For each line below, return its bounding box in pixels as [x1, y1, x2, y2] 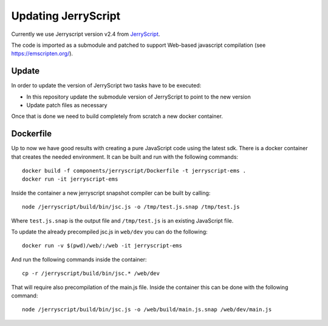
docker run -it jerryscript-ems [22, 176, 118, 182]
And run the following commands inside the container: [11, 255, 147, 263]
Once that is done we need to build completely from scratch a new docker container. [11, 113, 223, 120]
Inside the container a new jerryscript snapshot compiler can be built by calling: [11, 189, 211, 196]
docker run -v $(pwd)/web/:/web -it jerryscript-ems [22, 242, 182, 249]
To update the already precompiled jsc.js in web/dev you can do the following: [11, 228, 208, 235]
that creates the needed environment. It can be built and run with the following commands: [11, 153, 239, 161]
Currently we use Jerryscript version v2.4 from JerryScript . [11, 30, 160, 38]
